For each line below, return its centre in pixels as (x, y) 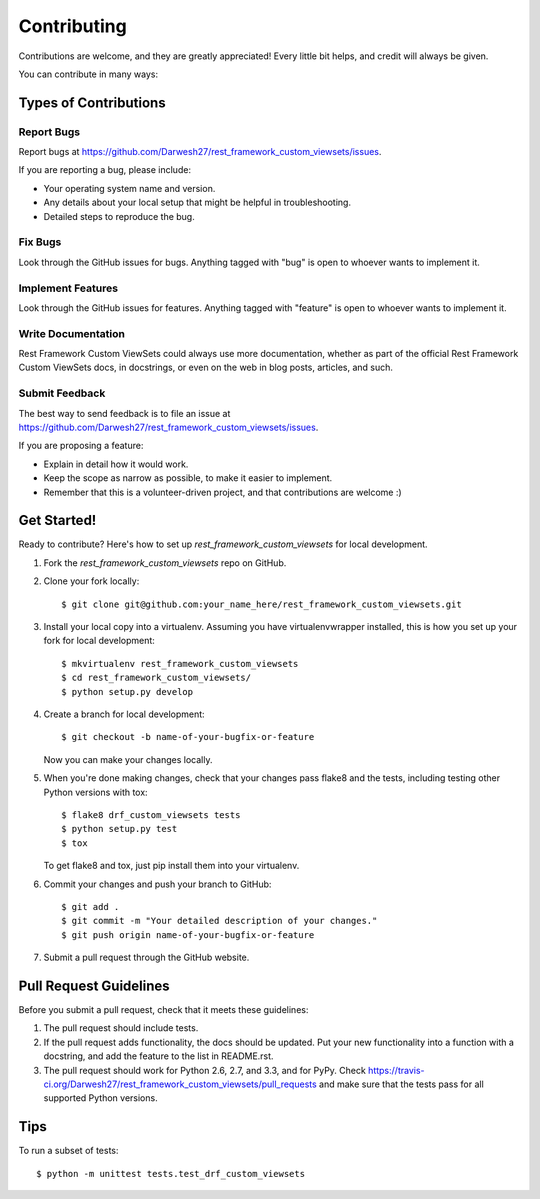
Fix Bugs (40, 242)
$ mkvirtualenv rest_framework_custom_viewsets (180, 663)
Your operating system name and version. (129, 188)
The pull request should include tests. (121, 1028)
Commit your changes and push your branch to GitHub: (157, 884)
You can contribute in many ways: (88, 74)
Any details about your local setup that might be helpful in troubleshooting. (197, 202)
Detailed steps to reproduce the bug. (119, 216)
